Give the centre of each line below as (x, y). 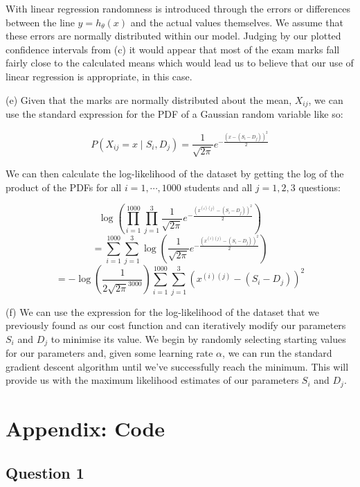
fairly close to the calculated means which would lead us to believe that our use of (180, 63)
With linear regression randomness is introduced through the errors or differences (178, 8)
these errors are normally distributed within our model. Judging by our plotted (173, 36)
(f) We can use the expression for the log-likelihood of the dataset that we (163, 311)
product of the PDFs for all (64, 187)
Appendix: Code (85, 428)
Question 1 (45, 472)
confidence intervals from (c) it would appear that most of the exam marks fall (173, 49)
